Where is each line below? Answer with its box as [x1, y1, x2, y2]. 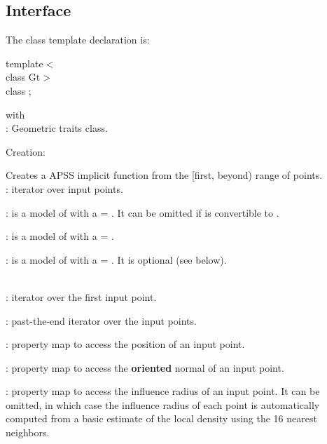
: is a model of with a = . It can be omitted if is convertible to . [6, 205, 279, 220]
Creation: [6, 144, 46, 159]
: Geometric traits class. [6, 121, 108, 135]
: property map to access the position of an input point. [6, 337, 245, 351]
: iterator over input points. [6, 181, 123, 196]
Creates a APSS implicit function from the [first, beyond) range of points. [6, 168, 323, 182]
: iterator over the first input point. [6, 289, 157, 304]
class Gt [6, 69, 41, 84]
